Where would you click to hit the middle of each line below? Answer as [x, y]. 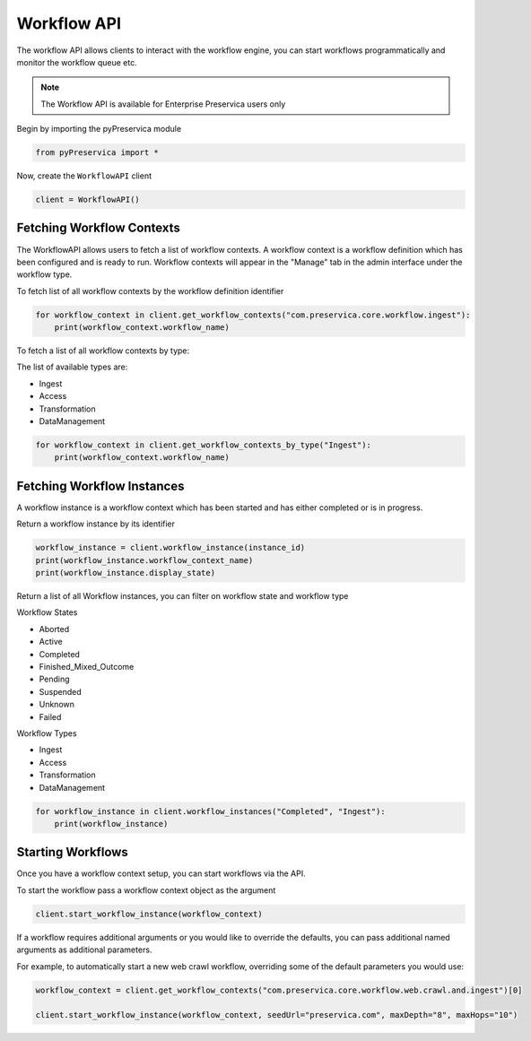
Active [51, 642]
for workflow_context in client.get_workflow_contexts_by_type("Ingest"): [204, 445]
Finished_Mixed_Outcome [87, 667]
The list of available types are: [72, 367]
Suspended [60, 691]
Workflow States [47, 612]
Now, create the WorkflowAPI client [84, 176]
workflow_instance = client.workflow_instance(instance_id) [170, 548]
